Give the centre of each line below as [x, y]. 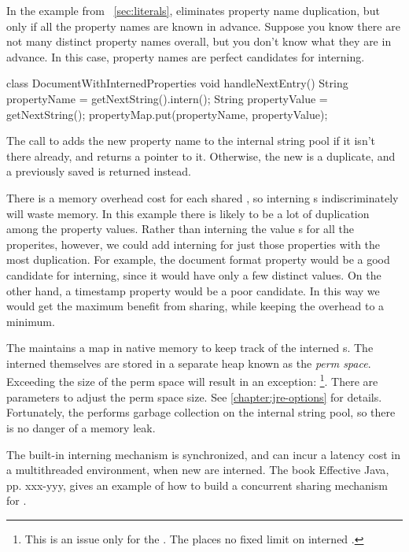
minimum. [31, 321]
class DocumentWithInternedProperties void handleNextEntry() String [177, 83]
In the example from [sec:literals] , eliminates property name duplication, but [193, 10]
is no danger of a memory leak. [81, 427]
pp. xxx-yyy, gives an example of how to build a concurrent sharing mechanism [197, 485]
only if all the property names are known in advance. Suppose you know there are [203, 26]
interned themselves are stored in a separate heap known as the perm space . [189, 363]
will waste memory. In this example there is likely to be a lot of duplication [188, 213]
